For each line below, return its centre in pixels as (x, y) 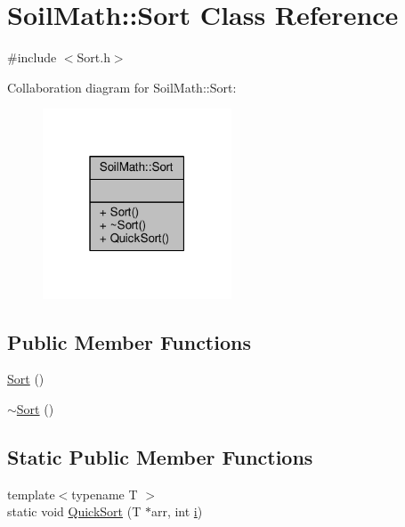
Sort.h (93, 57)
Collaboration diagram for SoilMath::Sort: (122, 87)
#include (32, 57)
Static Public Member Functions (160, 456)
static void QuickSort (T (74, 511)
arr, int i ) (177, 511)
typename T (105, 494)
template (31, 494)
